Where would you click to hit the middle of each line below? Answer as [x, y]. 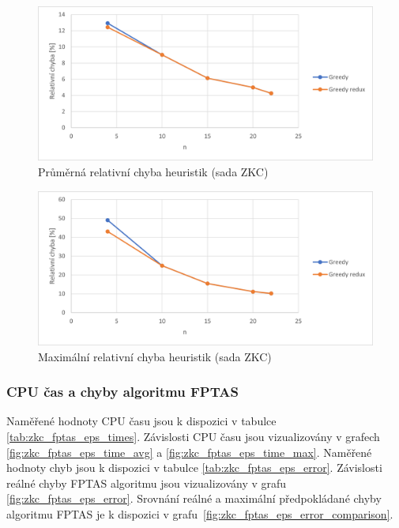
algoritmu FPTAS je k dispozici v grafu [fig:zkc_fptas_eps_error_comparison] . [200, 514]
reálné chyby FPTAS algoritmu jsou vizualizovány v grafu [147, 483]
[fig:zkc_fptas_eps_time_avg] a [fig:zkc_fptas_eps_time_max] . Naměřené [189, 452]
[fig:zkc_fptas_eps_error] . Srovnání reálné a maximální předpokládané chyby [194, 498]
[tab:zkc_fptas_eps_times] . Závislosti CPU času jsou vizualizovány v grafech [193, 437]
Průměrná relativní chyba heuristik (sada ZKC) [153, 172]
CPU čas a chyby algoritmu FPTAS [122, 392]
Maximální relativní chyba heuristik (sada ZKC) [155, 356]
